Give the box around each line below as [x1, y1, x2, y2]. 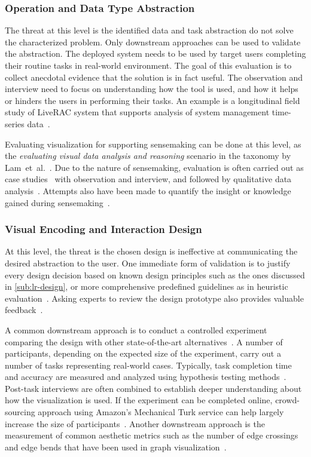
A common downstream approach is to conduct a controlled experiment [5, 323, 267, 336]
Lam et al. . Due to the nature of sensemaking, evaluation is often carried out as [5, 161, 304, 173]
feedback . [5, 303, 43, 316]
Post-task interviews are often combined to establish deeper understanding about [5, 382, 302, 394]
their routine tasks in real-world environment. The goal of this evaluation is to [5, 59, 292, 71]
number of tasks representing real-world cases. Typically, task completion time [5, 358, 292, 371]
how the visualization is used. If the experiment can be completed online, [5, 394, 273, 406]
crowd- [275, 394, 300, 406]
